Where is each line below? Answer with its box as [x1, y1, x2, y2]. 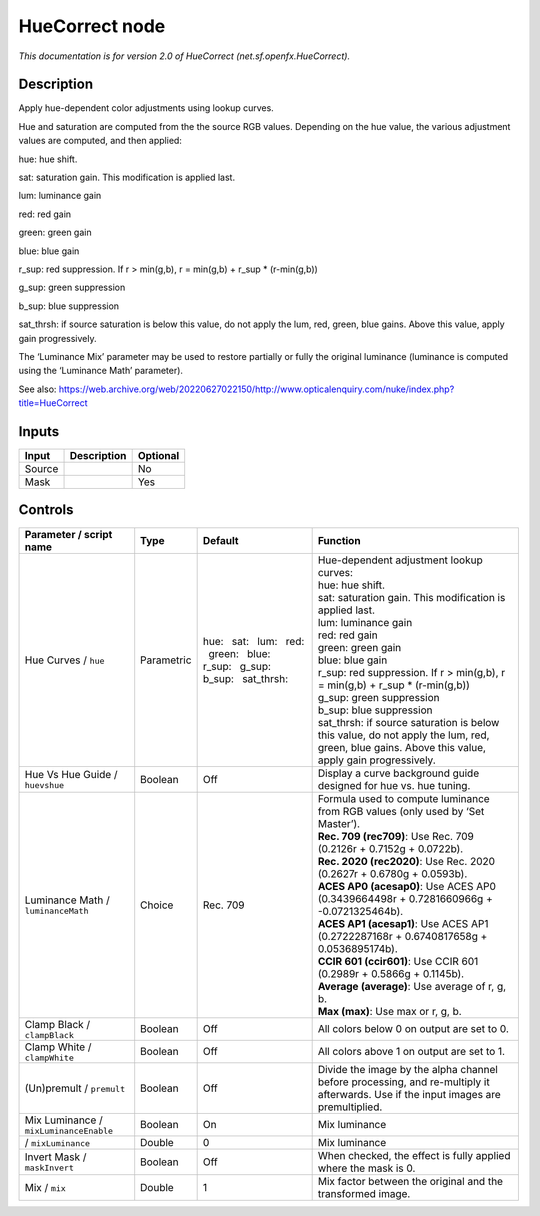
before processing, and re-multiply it [317, 1075, 490, 1089]
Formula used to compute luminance [317, 791, 490, 805]
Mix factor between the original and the [317, 1174, 504, 1188]
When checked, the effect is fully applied [317, 1148, 511, 1162]
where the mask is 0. [317, 1161, 416, 1175]
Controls [18, 501, 74, 519]
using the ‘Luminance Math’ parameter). [18, 365, 184, 377]
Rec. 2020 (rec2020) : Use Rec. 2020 [317, 854, 495, 868]
